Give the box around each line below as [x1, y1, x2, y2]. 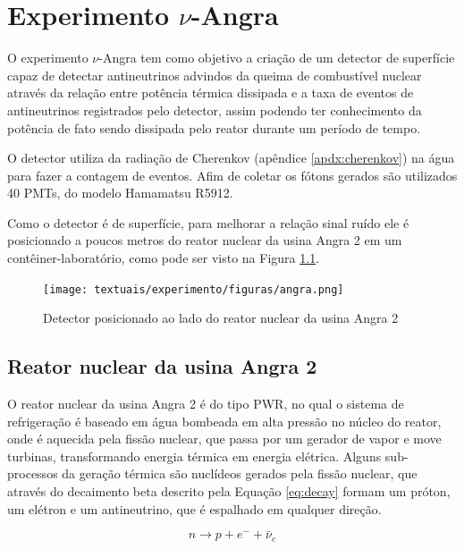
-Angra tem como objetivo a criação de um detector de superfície [98, 48, 455, 67]
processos [7, 464, 58, 483]
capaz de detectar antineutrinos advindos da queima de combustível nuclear [7, 65, 422, 84]
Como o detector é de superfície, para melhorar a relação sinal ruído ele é [7, 213, 409, 232]
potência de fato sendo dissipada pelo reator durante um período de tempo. [7, 118, 421, 137]
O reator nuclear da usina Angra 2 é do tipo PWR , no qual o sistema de [7, 394, 404, 413]
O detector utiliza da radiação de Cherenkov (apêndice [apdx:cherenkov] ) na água [7, 148, 455, 167]
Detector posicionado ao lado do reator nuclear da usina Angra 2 [43, 308, 399, 327]
